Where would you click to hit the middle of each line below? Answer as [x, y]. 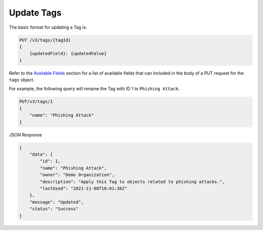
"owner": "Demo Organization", [77, 175]
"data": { [41, 154]
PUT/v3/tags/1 [36, 102]
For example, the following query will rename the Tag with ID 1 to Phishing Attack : [94, 89]
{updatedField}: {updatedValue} [68, 54]
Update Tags [35, 13]
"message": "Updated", [56, 202]
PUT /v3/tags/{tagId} [45, 40]
